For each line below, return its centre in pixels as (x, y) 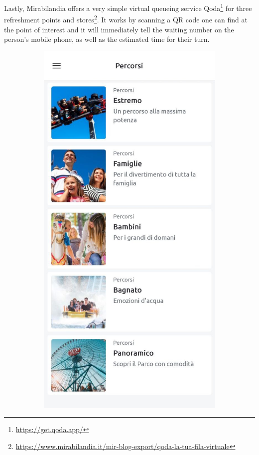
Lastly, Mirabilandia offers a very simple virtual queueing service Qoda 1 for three (128, 7)
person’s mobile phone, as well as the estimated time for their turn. (107, 39)
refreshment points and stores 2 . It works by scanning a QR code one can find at (126, 19)
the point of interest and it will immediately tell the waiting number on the (119, 29)
